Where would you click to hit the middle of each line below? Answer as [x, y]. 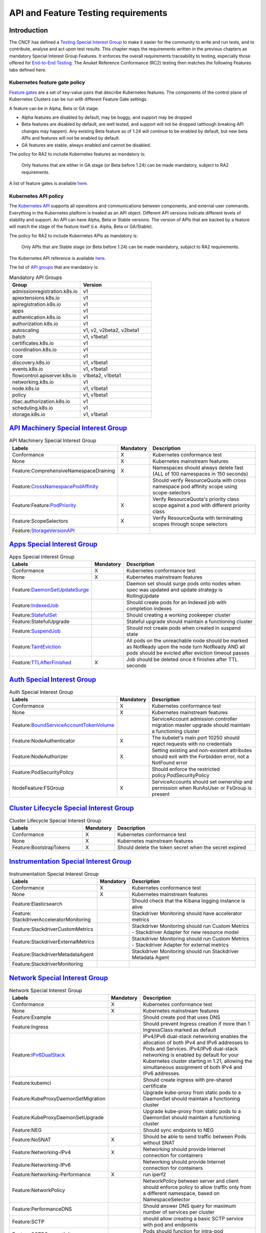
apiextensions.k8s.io [36, 297]
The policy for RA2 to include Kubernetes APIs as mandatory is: [73, 236]
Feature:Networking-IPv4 [42, 1153]
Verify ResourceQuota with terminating [198, 518]
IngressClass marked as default [180, 1030]
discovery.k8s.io [31, 363]
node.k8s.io [26, 388]
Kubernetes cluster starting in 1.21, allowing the [198, 1061]
